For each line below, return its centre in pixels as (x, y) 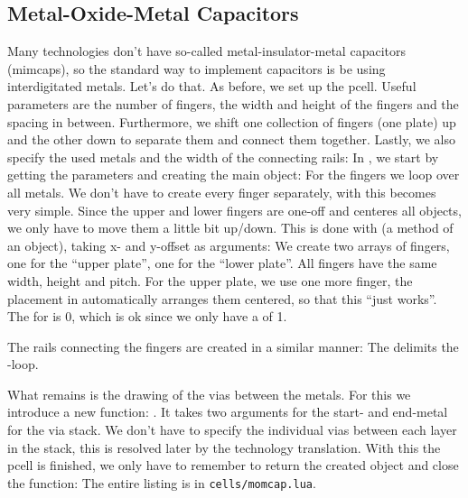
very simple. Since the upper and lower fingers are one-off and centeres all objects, (234, 210)
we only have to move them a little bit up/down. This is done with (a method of (230, 228)
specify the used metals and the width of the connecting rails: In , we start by (223, 157)
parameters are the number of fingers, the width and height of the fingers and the (233, 103)
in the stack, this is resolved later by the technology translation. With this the (224, 447)
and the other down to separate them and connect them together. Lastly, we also (231, 139)
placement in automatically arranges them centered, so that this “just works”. (222, 298)
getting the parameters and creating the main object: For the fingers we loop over (234, 175)
